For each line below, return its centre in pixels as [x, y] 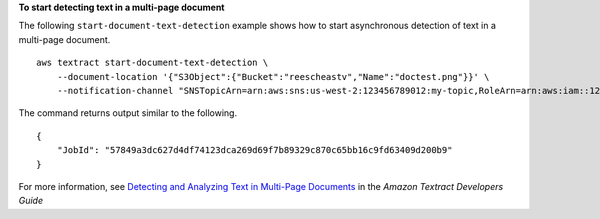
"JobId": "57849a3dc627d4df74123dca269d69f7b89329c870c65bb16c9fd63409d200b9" [254, 150]
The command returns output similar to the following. [128, 113]
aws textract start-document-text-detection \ [152, 63]
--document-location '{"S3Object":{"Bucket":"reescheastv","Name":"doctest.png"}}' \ [273, 76]
